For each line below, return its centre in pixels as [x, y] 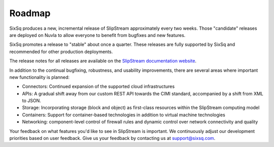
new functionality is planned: [40, 77]
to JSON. [32, 101]
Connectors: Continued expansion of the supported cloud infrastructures [98, 86]
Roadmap [30, 13]
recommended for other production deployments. [61, 52]
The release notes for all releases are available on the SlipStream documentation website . [103, 61]
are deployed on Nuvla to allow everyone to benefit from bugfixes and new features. [97, 35]
